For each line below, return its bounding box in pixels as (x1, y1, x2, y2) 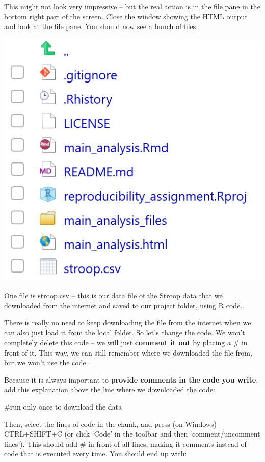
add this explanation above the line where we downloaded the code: (4, 384, 215, 395)
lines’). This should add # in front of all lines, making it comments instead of (4, 438, 247, 449)
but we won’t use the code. (4, 357, 88, 368)
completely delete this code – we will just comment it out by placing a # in (4, 337, 248, 348)
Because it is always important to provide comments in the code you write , (4, 374, 258, 385)
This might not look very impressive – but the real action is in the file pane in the (4, 1, 260, 11)
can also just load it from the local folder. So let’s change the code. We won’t (4, 327, 245, 338)
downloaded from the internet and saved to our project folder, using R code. (4, 300, 243, 311)
